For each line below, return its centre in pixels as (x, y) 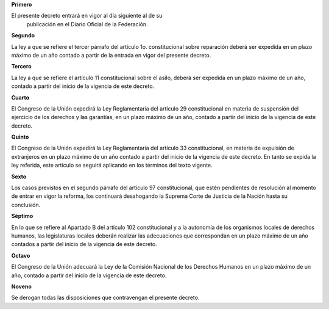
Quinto (20, 137)
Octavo (21, 255)
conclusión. (26, 205)
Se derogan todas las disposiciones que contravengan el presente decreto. (105, 298)
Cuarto (20, 97)
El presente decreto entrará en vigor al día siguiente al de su (87, 16)
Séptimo (22, 216)
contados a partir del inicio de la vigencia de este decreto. (84, 244)
